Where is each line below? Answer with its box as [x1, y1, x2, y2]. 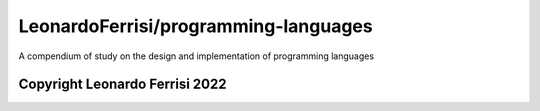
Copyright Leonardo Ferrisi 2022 [18, 76, 227, 93]
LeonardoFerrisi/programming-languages [18, 15, 374, 37]
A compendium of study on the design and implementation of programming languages [18, 50, 375, 62]
